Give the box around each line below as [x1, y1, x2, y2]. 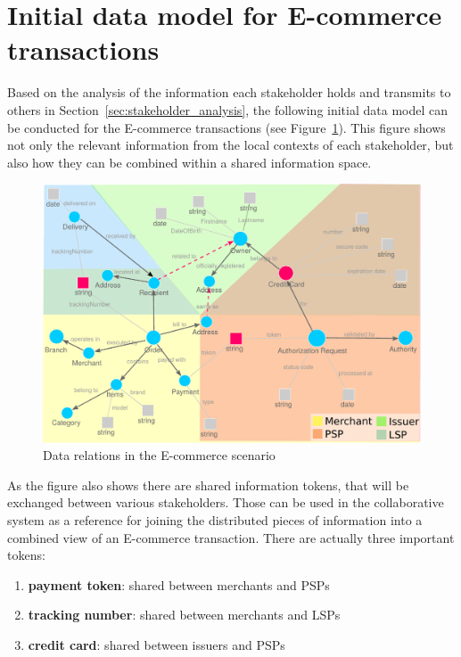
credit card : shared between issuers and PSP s [28, 635, 285, 653]
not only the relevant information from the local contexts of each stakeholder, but [7, 136, 454, 154]
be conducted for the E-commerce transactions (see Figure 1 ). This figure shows [7, 118, 446, 136]
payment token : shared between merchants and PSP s [28, 575, 330, 594]
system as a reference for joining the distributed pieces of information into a [7, 510, 423, 529]
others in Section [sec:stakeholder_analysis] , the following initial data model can [7, 100, 449, 119]
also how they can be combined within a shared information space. [7, 152, 372, 171]
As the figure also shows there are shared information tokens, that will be [7, 475, 409, 494]
